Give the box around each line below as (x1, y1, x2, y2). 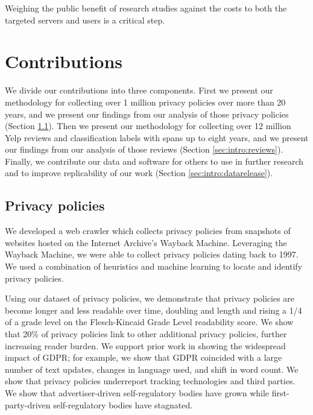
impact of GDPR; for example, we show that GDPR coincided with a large (5, 351, 282, 364)
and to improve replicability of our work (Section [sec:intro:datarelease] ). (5, 166, 273, 179)
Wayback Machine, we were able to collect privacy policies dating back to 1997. (5, 248, 299, 261)
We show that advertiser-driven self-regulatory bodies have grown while (5, 386, 270, 399)
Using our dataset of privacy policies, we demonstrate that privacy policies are (5, 292, 295, 305)
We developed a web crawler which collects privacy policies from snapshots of (5, 224, 291, 237)
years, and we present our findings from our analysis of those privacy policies (5, 107, 289, 120)
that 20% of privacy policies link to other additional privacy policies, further (5, 328, 287, 340)
